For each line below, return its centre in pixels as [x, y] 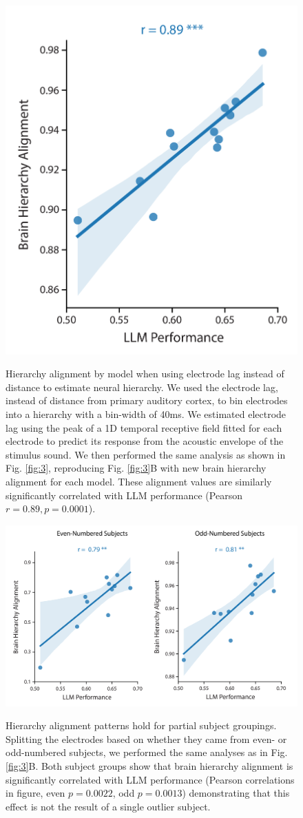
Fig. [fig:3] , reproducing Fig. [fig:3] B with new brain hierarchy [136, 468]
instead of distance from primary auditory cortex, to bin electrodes [147, 400]
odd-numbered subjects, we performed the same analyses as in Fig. [147, 752]
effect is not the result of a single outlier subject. [108, 806]
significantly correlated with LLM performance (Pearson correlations [150, 779]
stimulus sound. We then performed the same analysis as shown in [146, 454]
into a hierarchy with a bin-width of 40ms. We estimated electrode [146, 413]
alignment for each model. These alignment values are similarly [139, 481]
